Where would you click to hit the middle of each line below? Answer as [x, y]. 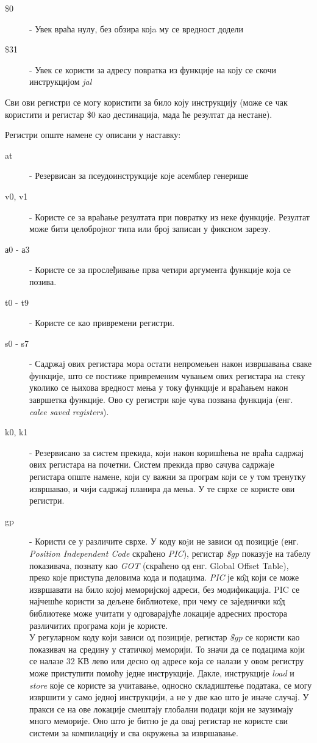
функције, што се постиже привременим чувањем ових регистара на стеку [167, 375]
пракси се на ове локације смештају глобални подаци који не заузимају [161, 709]
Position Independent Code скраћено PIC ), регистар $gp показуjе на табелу [170, 553]
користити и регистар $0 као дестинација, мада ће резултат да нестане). [139, 114]
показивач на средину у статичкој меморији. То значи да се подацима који [167, 649]
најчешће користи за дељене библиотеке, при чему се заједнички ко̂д [157, 601]
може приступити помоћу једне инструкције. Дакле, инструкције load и [162, 672]
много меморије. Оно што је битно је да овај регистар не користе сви [159, 721]
